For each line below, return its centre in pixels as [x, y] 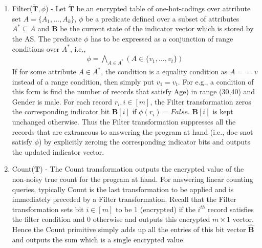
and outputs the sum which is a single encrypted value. [99, 239]
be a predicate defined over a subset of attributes [162, 18]
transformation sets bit [48, 209]
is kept [223, 111]
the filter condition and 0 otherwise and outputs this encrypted [111, 219]
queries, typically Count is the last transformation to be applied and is [123, 189]
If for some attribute [44, 71]
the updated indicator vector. [58, 151]
